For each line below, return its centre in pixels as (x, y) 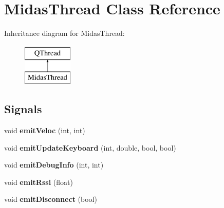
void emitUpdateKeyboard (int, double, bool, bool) (90, 147)
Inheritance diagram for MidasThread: (64, 33)
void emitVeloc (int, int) (45, 130)
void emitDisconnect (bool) (51, 199)
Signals (23, 109)
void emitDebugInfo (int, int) (54, 165)
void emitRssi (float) (39, 182)
